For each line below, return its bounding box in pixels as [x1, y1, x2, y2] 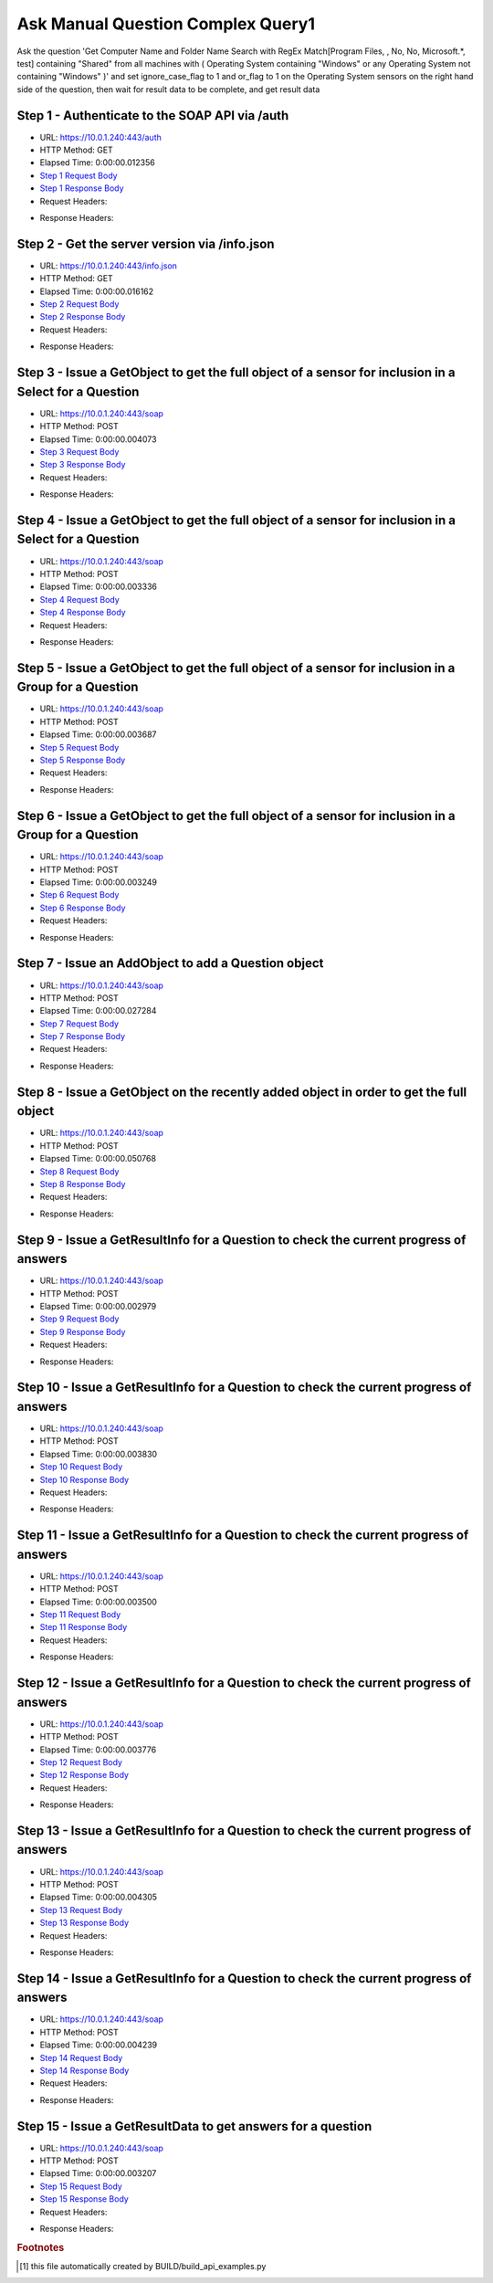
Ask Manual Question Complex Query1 [16, 14, 315, 34]
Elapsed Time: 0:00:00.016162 [39, 286, 154, 297]
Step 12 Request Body [39, 1756, 123, 1767]
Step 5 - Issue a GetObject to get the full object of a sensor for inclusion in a [16, 660, 456, 676]
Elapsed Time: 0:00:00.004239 [39, 2039, 158, 2050]
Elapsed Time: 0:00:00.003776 [39, 1744, 157, 1755]
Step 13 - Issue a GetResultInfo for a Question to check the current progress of [16, 1823, 472, 1838]
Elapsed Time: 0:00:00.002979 [39, 1300, 157, 1311]
